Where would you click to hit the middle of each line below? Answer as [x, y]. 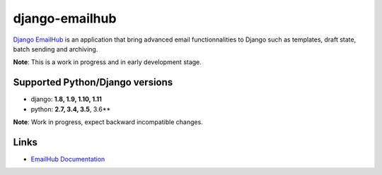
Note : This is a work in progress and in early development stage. [107, 62]
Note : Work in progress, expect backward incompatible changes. [108, 122]
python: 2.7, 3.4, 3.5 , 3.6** [71, 109]
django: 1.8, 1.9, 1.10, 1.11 [66, 99]
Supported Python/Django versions [93, 82]
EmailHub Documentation [68, 159]
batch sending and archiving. [56, 49]
